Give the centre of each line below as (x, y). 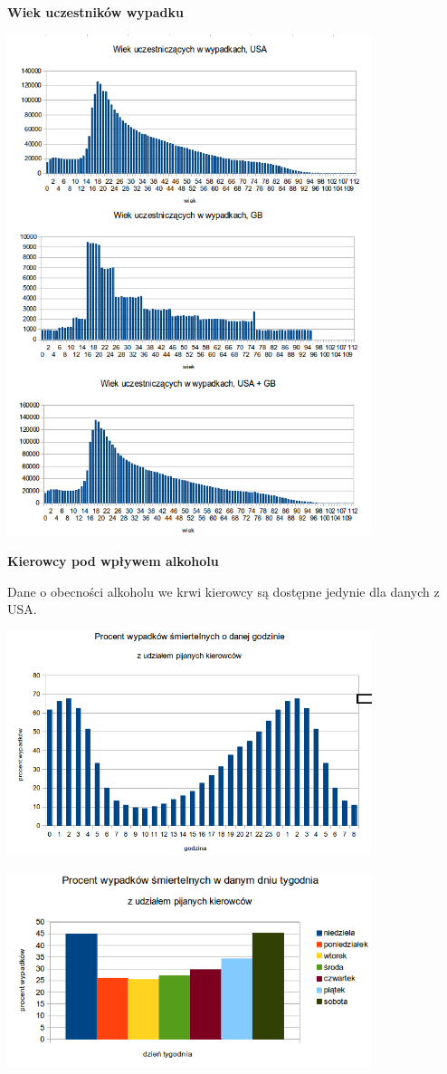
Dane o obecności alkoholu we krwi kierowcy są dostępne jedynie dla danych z (223, 591)
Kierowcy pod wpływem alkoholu (113, 560)
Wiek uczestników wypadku (95, 12)
